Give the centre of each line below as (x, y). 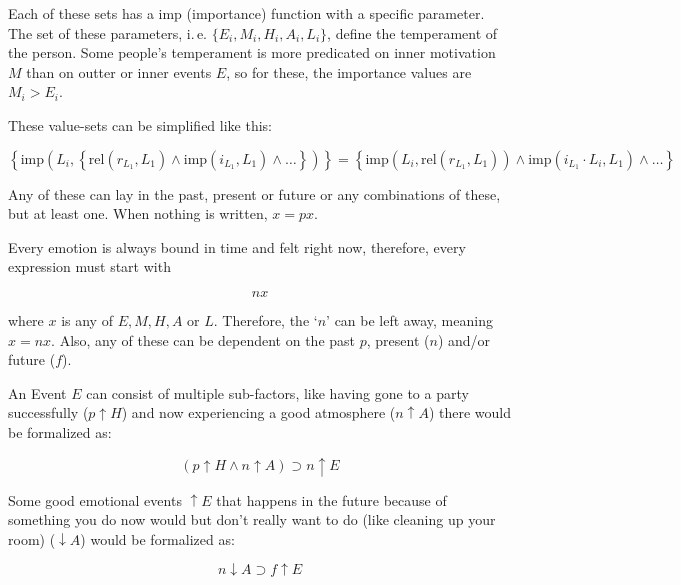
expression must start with (89, 266)
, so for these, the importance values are (349, 71)
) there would (470, 412)
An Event (37, 392)
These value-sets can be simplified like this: (140, 124)
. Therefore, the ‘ (265, 319)
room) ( (32, 538)
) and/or (464, 339)
